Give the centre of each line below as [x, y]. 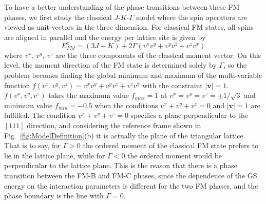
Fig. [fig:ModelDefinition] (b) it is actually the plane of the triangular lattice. [125, 135]
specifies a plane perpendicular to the [189, 115]
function [17, 85]
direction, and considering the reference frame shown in [114, 125]
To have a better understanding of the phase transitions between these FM [122, 7]
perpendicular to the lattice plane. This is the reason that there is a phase [121, 165]
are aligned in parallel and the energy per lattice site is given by [105, 37]
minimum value [28, 105]
